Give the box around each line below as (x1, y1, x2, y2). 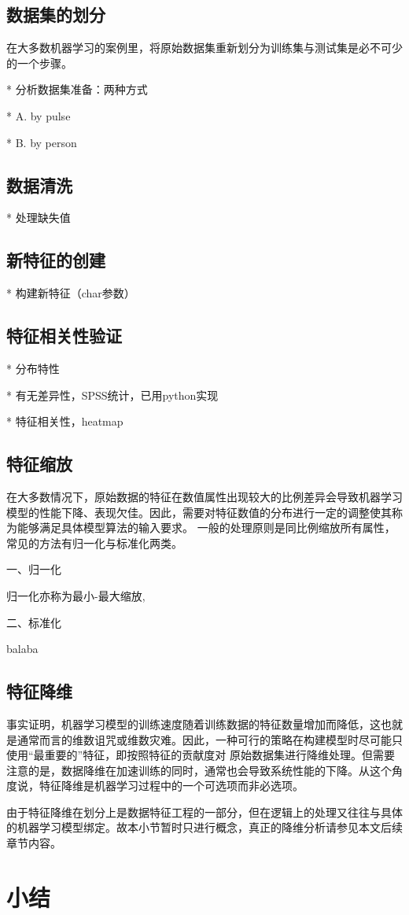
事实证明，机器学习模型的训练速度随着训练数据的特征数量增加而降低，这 (6, 715, 381, 732)
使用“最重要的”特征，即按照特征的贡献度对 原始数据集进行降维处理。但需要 (6, 747, 395, 763)
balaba (6, 640, 39, 657)
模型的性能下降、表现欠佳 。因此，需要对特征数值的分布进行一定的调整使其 (6, 504, 392, 520)
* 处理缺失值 (6, 209, 71, 226)
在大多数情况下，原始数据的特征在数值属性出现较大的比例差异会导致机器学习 (6, 488, 403, 504)
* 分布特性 (6, 360, 60, 376)
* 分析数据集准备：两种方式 (6, 81, 148, 98)
